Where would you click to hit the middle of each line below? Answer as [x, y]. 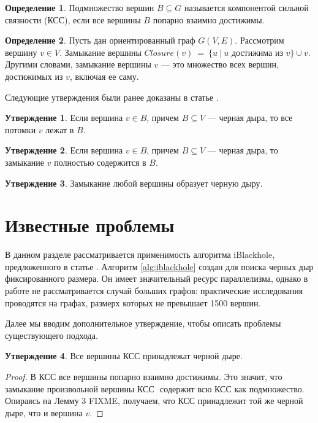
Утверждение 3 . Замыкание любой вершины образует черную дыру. [134, 183]
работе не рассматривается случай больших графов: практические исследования [154, 291]
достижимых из [34, 76]
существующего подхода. [51, 335]
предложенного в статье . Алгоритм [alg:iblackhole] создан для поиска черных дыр [159, 266]
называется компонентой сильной [247, 7]
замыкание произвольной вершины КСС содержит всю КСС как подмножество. [155, 388]
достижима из [257, 52]
